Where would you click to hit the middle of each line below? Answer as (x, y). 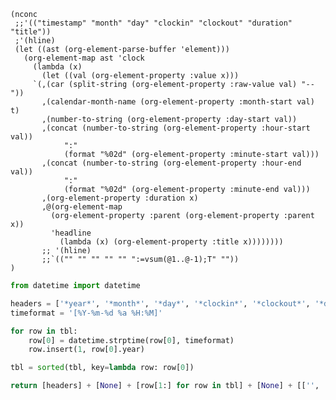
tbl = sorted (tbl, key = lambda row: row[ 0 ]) (102, 368)
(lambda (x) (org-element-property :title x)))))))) (171, 242)
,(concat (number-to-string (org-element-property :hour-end (171, 163)
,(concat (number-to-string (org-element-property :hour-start (176, 128)
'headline (71, 233)
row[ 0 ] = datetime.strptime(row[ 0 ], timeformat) (131, 340)
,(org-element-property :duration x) (120, 198)
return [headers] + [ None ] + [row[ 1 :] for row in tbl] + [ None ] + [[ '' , (165, 386)
